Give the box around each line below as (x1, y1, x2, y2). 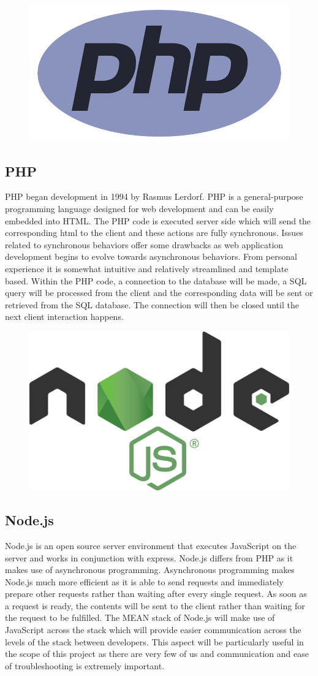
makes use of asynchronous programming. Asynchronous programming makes (5, 563, 295, 576)
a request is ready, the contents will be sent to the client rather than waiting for (5, 599, 305, 612)
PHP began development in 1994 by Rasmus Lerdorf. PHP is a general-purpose (5, 190, 303, 203)
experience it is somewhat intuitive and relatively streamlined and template (5, 262, 289, 275)
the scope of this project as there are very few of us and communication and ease (5, 647, 309, 660)
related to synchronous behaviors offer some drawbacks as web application (5, 238, 284, 251)
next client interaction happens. (5, 310, 124, 323)
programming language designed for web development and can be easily (5, 202, 274, 215)
